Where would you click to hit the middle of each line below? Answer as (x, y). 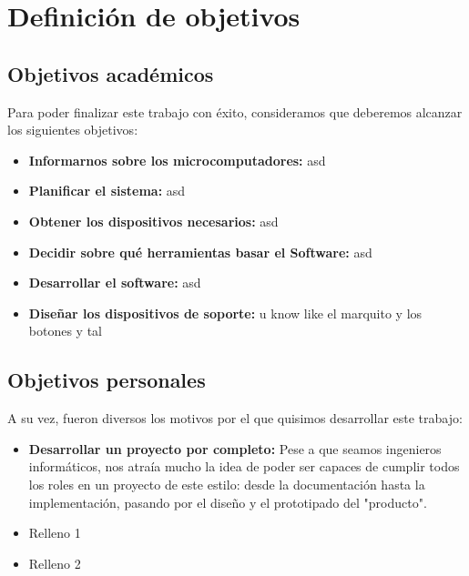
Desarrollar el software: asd (115, 283)
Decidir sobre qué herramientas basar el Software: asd (200, 252)
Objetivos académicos (111, 73)
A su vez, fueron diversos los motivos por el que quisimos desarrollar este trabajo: (235, 418)
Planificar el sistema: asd (107, 191)
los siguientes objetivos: (73, 130)
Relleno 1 (55, 533)
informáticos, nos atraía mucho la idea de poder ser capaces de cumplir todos (244, 466)
